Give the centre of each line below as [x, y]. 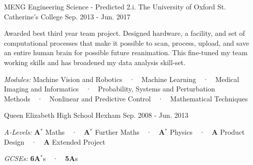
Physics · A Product [207, 131]
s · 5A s [60, 158]
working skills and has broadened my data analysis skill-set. [95, 62]
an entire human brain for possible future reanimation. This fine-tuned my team [126, 52]
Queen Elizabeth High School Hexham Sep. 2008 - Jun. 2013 [96, 115]
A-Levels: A [22, 131]
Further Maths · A [130, 131]
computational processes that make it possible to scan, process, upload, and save [126, 42]
